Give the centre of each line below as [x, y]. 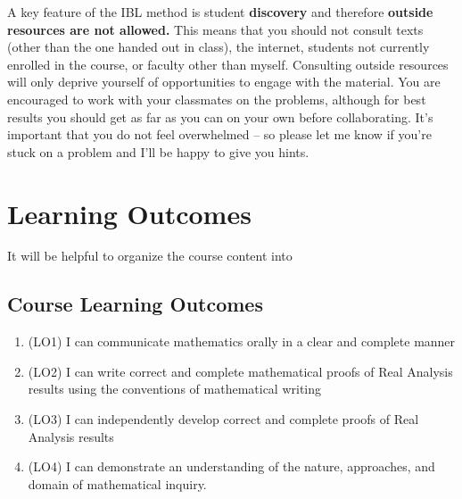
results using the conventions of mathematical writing [175, 389]
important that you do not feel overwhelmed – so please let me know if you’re [219, 134]
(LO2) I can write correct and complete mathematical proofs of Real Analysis [240, 371]
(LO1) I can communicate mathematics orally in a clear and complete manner [242, 341]
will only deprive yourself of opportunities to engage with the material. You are [224, 82]
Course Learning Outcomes [135, 304]
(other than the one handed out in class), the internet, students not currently [219, 47]
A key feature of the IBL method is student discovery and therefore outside [220, 12]
